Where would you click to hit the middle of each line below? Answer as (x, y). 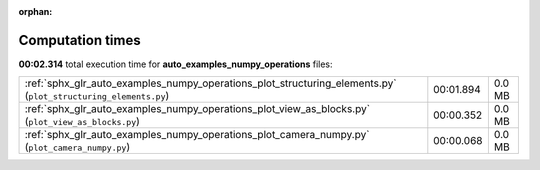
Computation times (79, 40)
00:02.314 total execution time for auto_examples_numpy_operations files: (176, 64)
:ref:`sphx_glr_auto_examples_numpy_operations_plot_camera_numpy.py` (197, 135)
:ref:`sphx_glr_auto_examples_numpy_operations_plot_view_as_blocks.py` (197, 109)
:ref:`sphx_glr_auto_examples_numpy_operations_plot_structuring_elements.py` (210, 83)
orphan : (35, 11)
